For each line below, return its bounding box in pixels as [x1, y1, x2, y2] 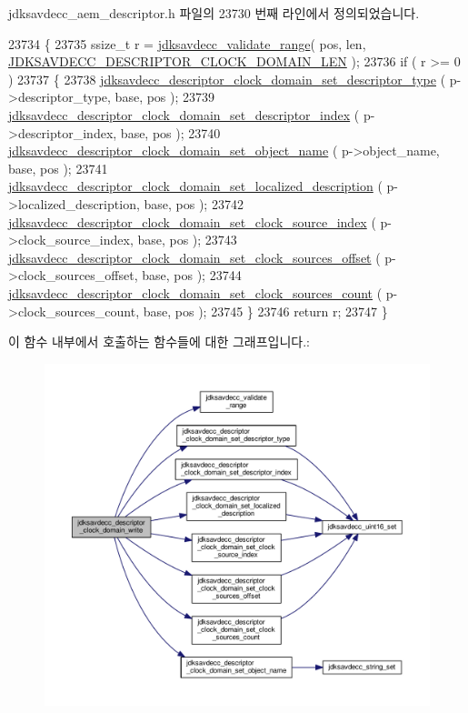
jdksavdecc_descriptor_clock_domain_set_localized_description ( [8, 176, 383, 196]
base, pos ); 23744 [142, 266, 242, 285]
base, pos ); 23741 [8, 158, 108, 177]
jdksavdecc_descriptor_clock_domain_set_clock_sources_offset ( [8, 247, 381, 266]
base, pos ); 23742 [144, 194, 244, 213]
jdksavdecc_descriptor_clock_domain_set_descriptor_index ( [8, 105, 360, 124]
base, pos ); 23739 [115, 87, 215, 106]
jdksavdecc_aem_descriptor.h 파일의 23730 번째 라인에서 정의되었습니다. [8, 4, 420, 22]
